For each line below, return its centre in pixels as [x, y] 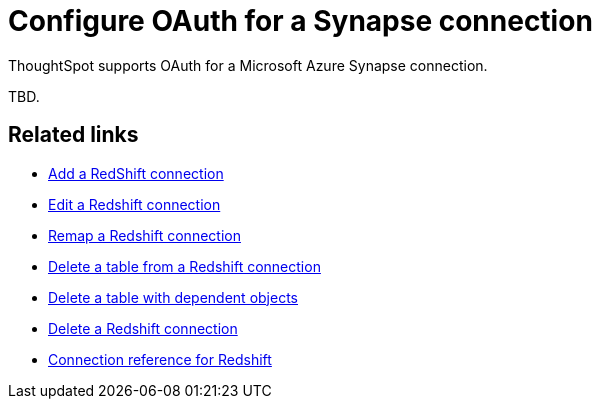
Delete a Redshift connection [143, 328]
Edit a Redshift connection [134, 204]
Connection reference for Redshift [160, 359]
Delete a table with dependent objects [173, 297]
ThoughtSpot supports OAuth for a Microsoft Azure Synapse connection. [248, 65]
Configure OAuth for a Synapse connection [300, 21]
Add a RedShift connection [136, 173]
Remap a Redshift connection [144, 235]
